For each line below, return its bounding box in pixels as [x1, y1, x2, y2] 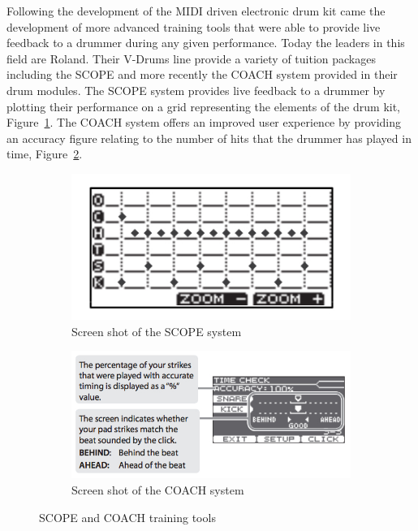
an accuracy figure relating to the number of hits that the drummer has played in [6, 129, 412, 146]
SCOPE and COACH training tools [39, 508, 216, 525]
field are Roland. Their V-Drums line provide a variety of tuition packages [6, 50, 376, 67]
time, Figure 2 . [6, 145, 83, 162]
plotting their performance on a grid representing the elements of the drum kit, [6, 97, 401, 114]
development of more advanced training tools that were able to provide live [6, 18, 381, 35]
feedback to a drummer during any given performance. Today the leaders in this [6, 34, 405, 51]
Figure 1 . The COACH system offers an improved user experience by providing [6, 114, 402, 131]
